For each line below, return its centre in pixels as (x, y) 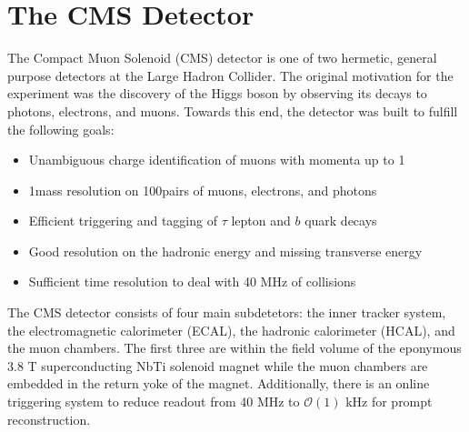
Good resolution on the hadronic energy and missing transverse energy (225, 251)
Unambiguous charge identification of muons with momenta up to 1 (217, 160)
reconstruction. (49, 419)
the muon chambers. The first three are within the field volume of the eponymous (234, 348)
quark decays (341, 221)
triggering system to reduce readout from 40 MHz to (154, 402)
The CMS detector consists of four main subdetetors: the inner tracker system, (227, 312)
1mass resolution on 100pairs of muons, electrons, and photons (203, 190)
